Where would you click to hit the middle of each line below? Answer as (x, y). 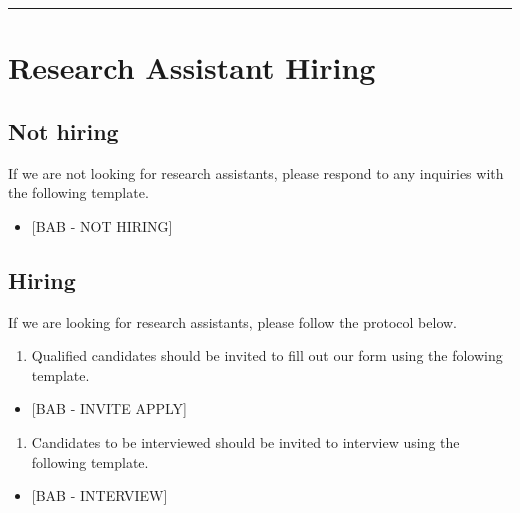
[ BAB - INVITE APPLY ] (109, 408)
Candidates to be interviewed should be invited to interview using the (245, 441)
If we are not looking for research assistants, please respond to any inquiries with (256, 172)
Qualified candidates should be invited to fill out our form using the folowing (267, 355)
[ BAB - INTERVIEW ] (99, 495)
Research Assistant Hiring (192, 67)
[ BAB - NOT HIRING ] (102, 225)
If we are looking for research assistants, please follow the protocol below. (233, 321)
